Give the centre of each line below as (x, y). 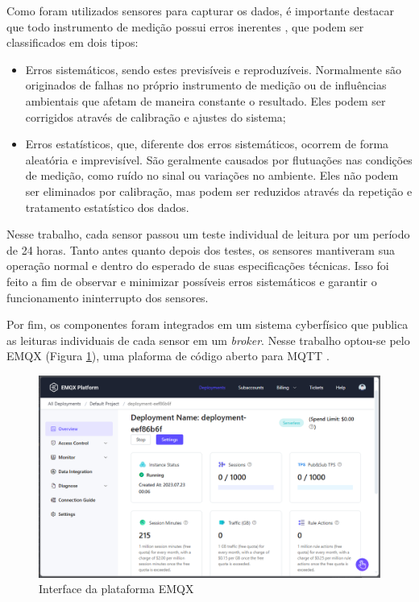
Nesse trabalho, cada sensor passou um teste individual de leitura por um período (208, 234)
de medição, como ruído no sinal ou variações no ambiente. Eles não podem (212, 175)
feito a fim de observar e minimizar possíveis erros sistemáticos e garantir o (192, 281)
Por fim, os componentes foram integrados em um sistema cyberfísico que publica (207, 324)
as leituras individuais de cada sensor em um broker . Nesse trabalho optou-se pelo (208, 340)
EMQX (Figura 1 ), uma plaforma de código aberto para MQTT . (168, 356)
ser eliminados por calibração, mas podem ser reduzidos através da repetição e (219, 191)
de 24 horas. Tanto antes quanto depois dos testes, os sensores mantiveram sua (201, 249)
